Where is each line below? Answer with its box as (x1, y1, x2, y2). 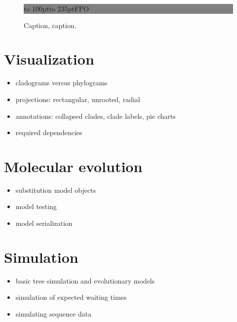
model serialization (15, 218, 73, 228)
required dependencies (15, 127, 82, 138)
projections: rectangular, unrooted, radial (15, 94, 140, 104)
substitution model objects (15, 184, 96, 195)
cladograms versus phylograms (15, 77, 108, 88)
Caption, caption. (24, 20, 77, 30)
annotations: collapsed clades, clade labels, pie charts (15, 110, 176, 121)
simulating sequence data (15, 308, 92, 319)
